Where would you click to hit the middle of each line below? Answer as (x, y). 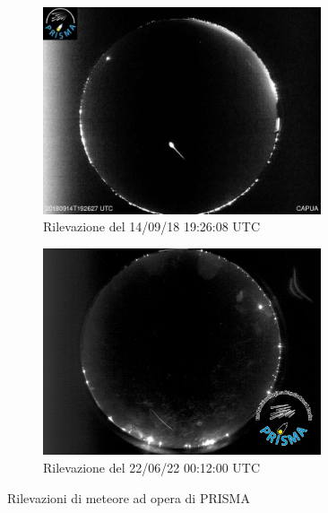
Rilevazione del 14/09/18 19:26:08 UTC (152, 226)
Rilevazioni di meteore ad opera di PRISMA (129, 497)
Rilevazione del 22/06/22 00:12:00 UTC (152, 468)
